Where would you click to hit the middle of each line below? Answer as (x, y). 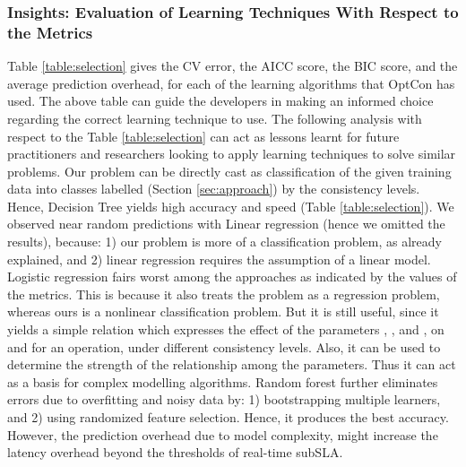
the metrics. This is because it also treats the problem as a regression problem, (224, 294)
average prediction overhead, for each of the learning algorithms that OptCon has (231, 83)
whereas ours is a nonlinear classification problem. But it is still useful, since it (223, 311)
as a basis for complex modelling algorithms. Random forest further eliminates (223, 381)
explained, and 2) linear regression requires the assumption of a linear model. (219, 259)
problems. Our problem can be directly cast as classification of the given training (229, 171)
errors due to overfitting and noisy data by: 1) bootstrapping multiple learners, (224, 399)
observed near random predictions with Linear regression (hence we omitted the (226, 224)
